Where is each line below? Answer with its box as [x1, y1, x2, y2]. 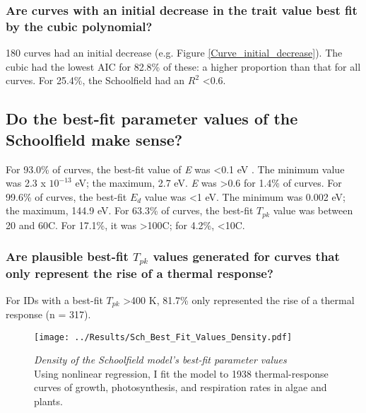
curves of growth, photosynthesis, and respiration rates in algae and [34, 380, 327, 395]
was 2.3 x [6, 175, 46, 190]
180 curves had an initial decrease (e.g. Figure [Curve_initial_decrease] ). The [6, 45, 343, 60]
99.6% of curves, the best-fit [6, 189, 127, 204]
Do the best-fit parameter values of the [6, 107, 298, 129]
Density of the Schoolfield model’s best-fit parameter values [34, 352, 287, 367]
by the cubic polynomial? [6, 17, 153, 35]
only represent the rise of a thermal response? [6, 264, 273, 282]
